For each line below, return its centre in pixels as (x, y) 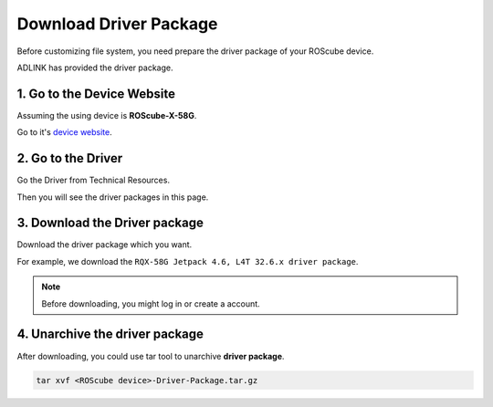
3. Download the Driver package (110, 223)
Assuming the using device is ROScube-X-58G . (107, 115)
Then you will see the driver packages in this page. (113, 197)
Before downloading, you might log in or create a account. (151, 303)
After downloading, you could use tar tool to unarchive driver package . (151, 356)
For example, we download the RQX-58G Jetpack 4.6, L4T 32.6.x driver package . (188, 261)
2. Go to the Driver (70, 158)
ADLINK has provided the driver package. (95, 68)
